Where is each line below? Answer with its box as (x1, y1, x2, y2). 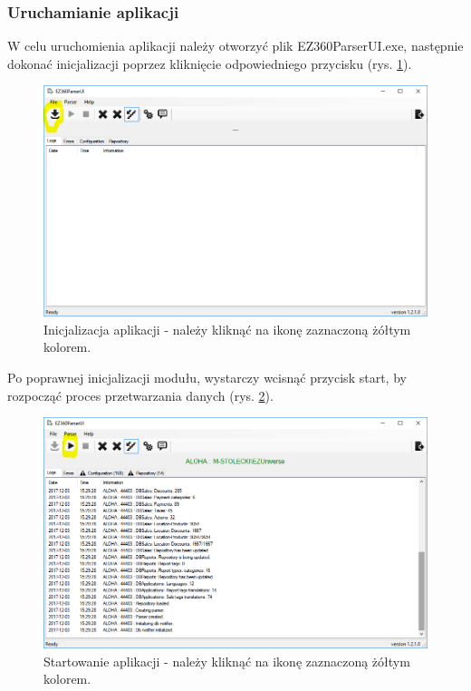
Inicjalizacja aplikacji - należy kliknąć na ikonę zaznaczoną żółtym (43, 319, 411, 338)
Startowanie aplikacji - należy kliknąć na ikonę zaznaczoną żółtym (43, 651, 410, 670)
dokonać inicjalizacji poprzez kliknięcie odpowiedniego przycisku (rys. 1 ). (7, 54, 412, 73)
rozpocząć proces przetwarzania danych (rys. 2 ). (7, 385, 274, 404)
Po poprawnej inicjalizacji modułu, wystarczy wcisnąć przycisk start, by (7, 367, 407, 386)
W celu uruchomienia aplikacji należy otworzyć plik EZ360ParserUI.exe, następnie (7, 36, 464, 55)
